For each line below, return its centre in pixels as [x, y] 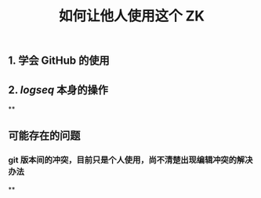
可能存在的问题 [44, 136]
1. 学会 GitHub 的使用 [59, 61]
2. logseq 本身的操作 [58, 90]
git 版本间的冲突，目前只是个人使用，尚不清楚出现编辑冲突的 [123, 160]
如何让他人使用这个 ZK [132, 16]
